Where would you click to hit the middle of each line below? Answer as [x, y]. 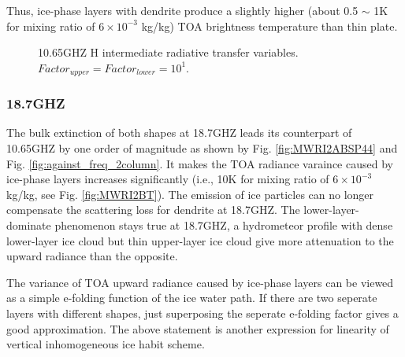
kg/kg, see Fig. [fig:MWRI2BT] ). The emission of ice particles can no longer [190, 194]
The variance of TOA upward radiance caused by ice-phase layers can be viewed [200, 282]
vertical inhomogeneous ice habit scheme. [106, 344]
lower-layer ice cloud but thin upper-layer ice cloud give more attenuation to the [200, 240]
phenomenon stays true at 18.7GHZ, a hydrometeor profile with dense [224, 225]
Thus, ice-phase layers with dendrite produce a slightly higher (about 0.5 [182, 10]
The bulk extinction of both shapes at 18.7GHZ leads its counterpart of [179, 132]
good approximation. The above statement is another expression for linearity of [198, 328]
